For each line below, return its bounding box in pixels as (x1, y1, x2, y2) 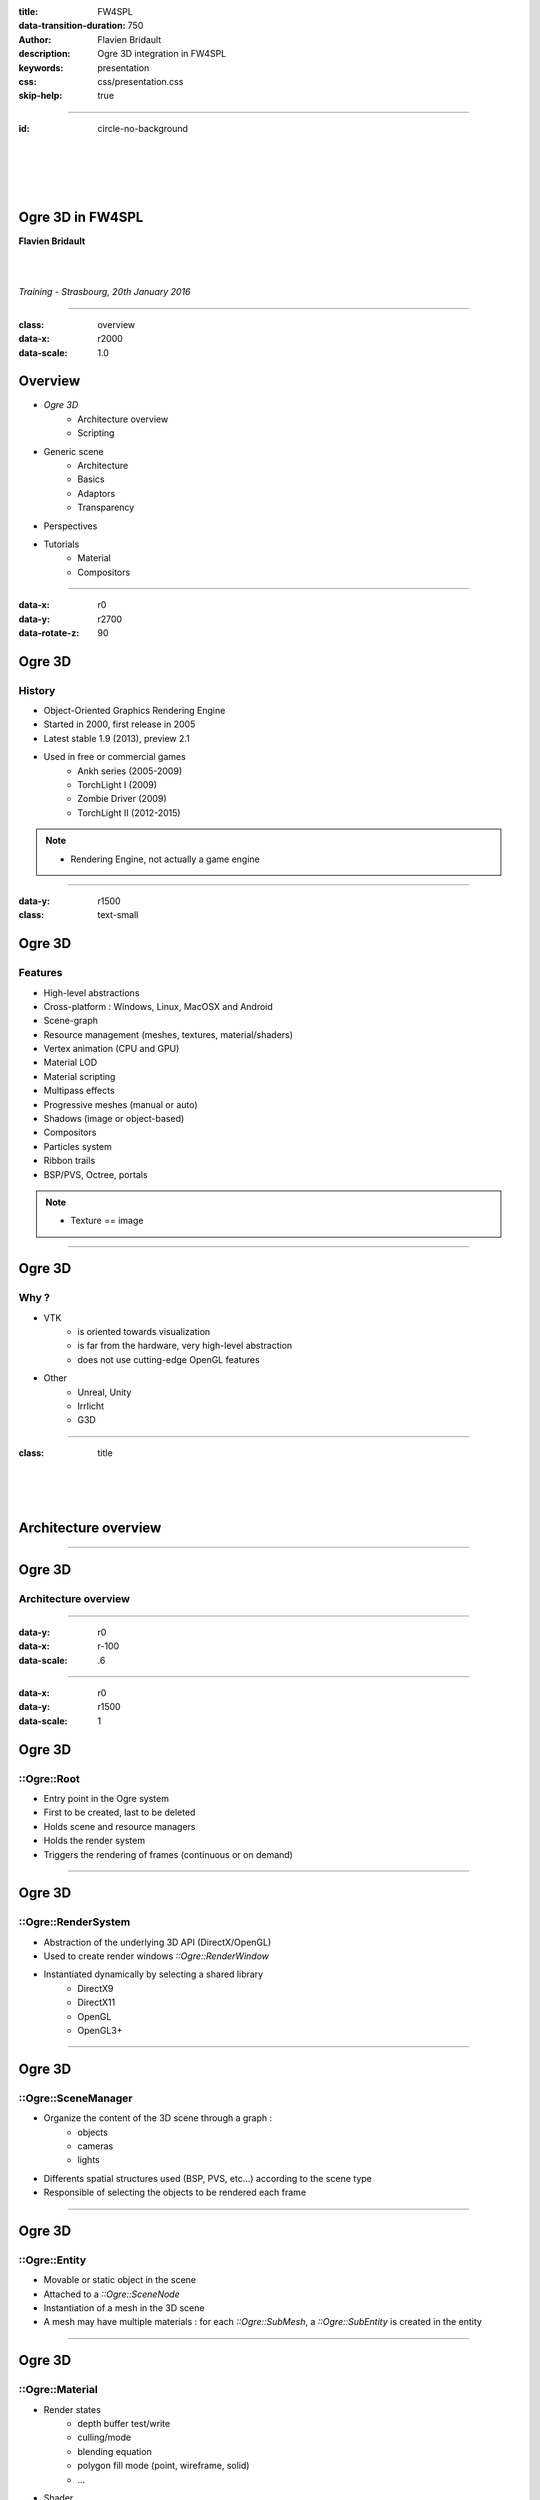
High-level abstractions (43, 986, 140, 999)
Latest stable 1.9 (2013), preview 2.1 (43, 732, 190, 744)
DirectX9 (77, 1982, 114, 1994)
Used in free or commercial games (43, 751, 187, 763)
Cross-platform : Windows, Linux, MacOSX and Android (43, 1000, 274, 1012)
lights (77, 2154, 100, 2166)
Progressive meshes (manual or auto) (43, 1098, 199, 1110)
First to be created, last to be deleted (43, 1806, 196, 1819)
